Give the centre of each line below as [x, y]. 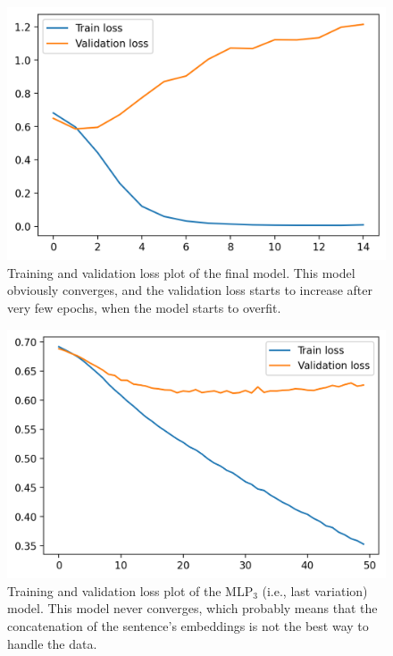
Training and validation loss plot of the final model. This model [181, 272]
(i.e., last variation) [315, 590]
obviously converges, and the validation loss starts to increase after [190, 290]
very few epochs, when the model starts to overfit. [144, 307]
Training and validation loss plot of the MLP [130, 590]
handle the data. [52, 643]
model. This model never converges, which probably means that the [192, 608]
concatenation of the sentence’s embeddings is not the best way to [188, 626]
